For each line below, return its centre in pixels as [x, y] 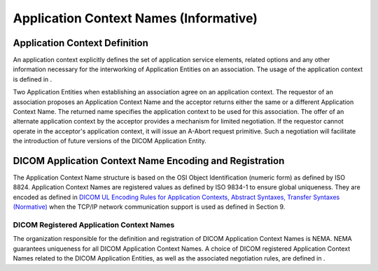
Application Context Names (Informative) [135, 18]
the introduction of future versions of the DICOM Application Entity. [110, 141]
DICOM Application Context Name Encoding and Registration [149, 161]
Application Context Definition [80, 43]
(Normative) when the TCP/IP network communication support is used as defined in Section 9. [149, 207]
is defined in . [33, 79]
